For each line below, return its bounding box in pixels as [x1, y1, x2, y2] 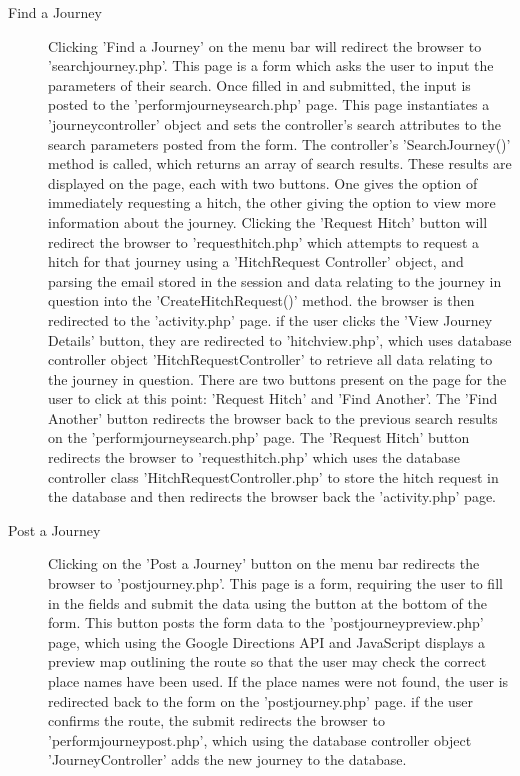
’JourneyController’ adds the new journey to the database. [48, 749, 407, 770]
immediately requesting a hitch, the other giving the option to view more [48, 192, 496, 213]
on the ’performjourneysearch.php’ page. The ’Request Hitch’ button [48, 427, 470, 448]
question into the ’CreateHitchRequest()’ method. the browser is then [48, 290, 475, 311]
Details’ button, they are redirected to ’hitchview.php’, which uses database [48, 329, 512, 350]
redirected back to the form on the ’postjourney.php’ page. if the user [48, 690, 474, 711]
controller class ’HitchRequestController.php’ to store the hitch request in [48, 466, 499, 487]
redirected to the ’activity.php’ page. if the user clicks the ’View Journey [48, 309, 493, 330]
